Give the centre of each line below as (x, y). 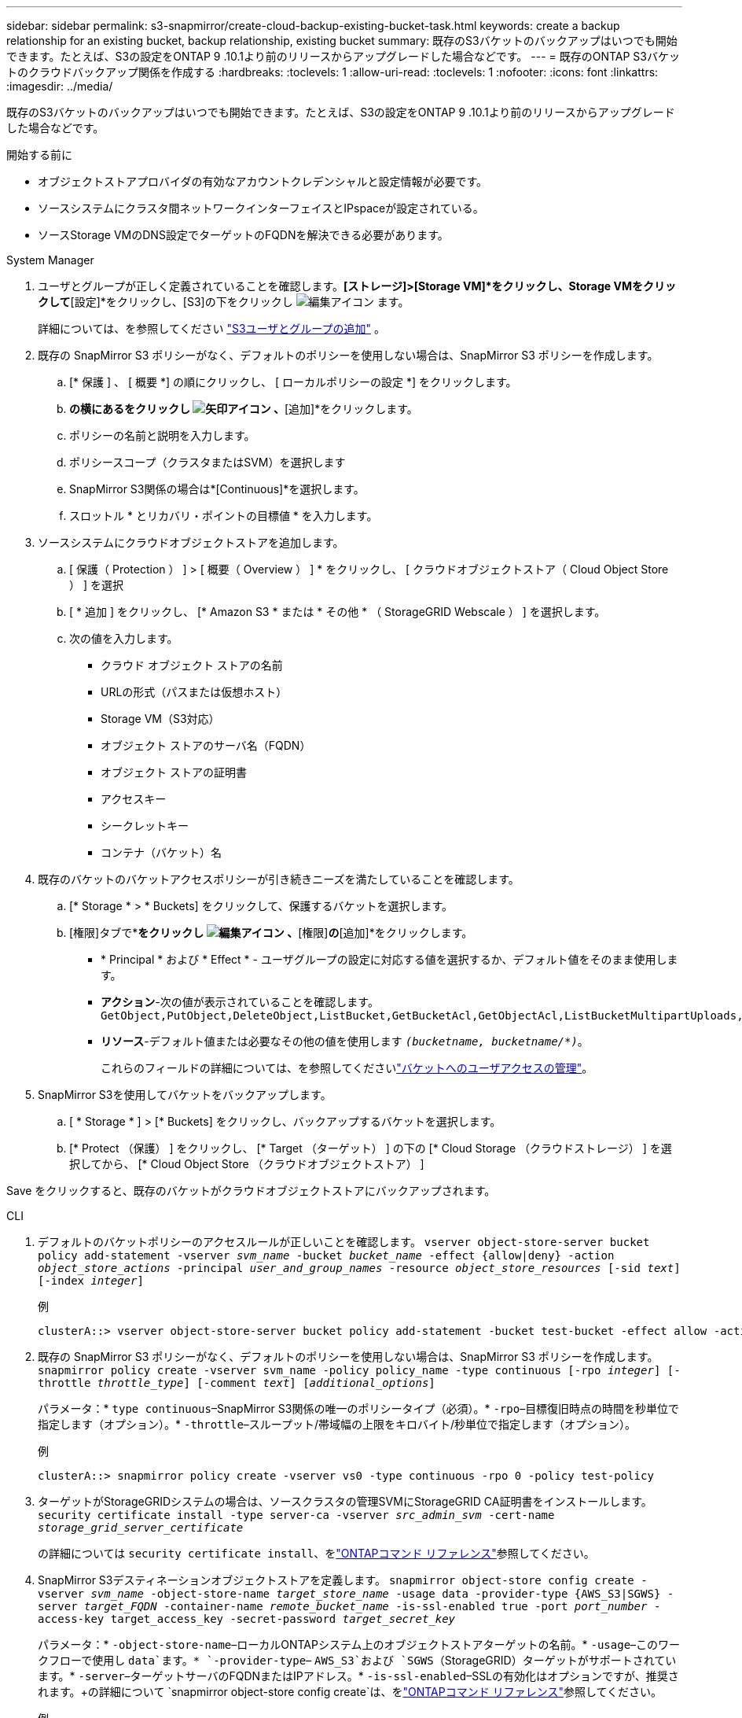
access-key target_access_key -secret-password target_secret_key (247, 1619)
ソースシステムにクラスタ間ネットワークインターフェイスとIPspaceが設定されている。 (261, 208)
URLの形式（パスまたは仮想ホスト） (194, 692)
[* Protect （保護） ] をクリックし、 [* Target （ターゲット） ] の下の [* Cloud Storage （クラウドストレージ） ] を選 (371, 1148)
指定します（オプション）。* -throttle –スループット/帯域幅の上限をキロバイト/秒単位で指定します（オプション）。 (337, 1424)
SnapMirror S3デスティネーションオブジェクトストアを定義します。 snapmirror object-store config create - (343, 1580)
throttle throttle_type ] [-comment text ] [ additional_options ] (237, 1383)
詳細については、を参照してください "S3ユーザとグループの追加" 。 (211, 328)
